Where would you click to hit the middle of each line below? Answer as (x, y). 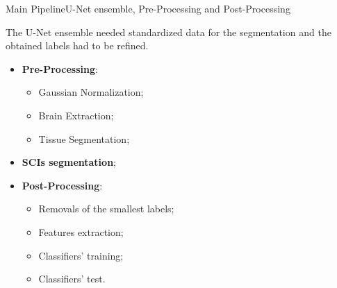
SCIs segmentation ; (69, 162)
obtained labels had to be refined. (77, 45)
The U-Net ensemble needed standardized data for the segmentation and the (168, 32)
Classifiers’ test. (72, 279)
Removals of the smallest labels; (106, 209)
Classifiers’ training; (81, 255)
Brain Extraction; (76, 115)
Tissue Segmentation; (84, 138)
